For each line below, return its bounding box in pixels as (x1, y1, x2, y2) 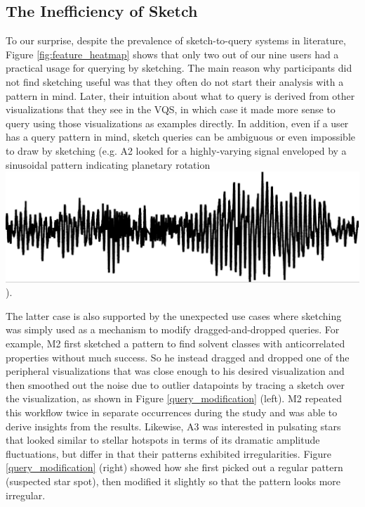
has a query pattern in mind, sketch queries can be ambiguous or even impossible (6, 129, 355, 144)
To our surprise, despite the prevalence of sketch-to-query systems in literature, (6, 33, 346, 48)
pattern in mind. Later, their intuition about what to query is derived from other (6, 88, 355, 103)
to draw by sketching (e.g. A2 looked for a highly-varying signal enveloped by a (6, 143, 347, 158)
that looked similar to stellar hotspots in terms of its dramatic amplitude (6, 432, 320, 447)
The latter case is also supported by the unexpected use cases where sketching (6, 308, 342, 323)
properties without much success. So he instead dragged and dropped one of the (6, 349, 350, 364)
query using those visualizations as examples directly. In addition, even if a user (6, 115, 349, 130)
